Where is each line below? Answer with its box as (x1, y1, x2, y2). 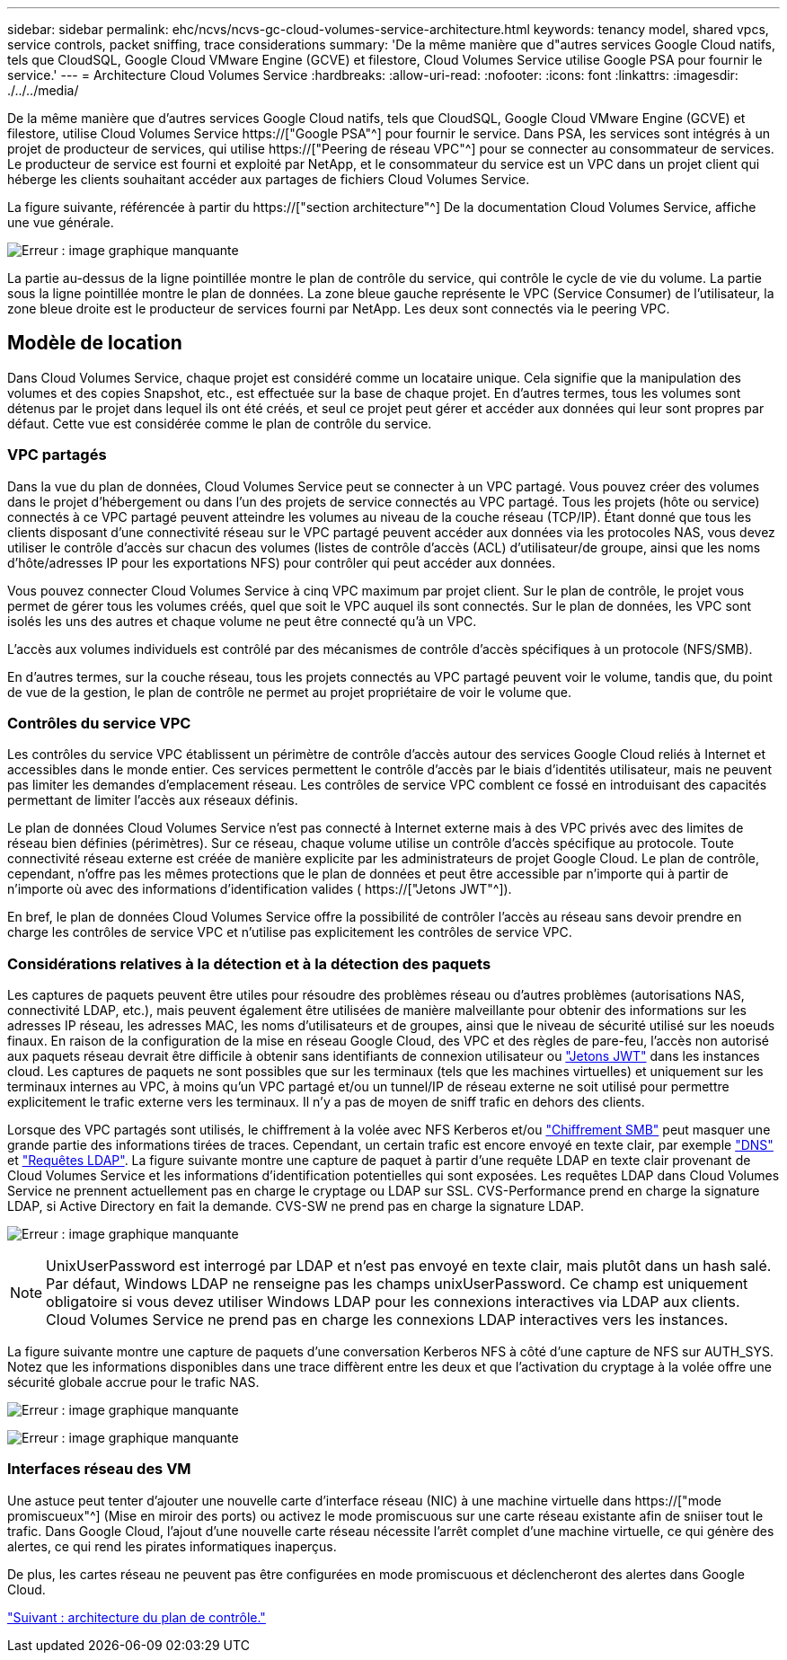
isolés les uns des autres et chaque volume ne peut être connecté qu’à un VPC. (7, 613, 477, 629)
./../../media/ (7, 83, 79, 98)
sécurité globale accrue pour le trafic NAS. (7, 1374, 260, 1391)
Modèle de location (7, 331, 182, 355)
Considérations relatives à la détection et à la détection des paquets (7, 954, 491, 973)
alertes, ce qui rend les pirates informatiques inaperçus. (7, 1538, 337, 1554)
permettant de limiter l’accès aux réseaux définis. (7, 792, 298, 808)
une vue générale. (7, 215, 114, 230)
